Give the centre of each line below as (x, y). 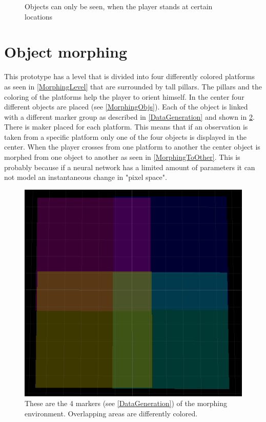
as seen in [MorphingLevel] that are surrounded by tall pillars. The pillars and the (133, 86)
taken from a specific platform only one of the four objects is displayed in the (125, 136)
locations (39, 16)
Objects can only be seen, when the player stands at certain (119, 6)
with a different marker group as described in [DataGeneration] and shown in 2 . (129, 116)
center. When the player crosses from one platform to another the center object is (132, 147)
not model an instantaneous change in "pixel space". (86, 177)
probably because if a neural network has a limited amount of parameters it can (130, 167)
